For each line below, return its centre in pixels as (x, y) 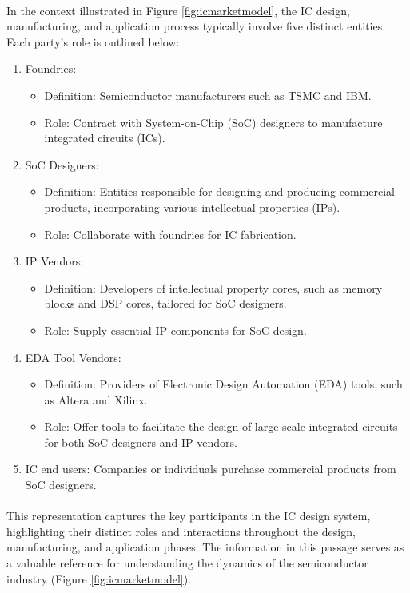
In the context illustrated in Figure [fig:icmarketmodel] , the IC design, (178, 10)
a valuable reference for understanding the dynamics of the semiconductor (187, 563)
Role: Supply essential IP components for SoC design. (175, 330)
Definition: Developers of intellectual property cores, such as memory (213, 287)
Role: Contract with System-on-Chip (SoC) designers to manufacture (213, 122)
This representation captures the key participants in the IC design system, (189, 516)
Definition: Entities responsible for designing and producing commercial (220, 191)
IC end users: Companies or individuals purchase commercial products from (211, 469)
